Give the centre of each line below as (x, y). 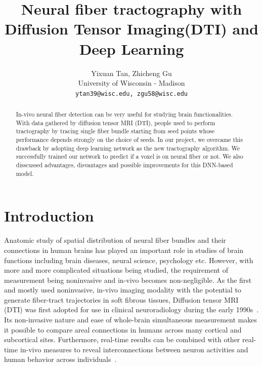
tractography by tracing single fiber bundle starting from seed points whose (115, 131)
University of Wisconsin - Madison (132, 83)
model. (25, 173)
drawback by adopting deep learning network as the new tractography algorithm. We (128, 148)
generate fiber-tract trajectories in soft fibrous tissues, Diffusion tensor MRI (121, 299)
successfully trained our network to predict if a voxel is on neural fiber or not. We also (129, 156)
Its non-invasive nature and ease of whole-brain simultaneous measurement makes (130, 320)
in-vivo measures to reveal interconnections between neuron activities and (134, 349)
